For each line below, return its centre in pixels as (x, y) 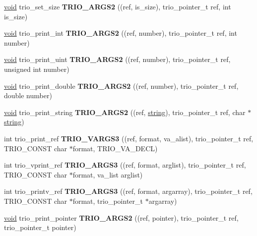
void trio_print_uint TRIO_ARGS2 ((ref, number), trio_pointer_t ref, (117, 59)
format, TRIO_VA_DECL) (115, 148)
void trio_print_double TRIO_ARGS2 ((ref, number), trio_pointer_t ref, (121, 86)
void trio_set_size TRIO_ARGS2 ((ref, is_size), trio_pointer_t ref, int (118, 6)
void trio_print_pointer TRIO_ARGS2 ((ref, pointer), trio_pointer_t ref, (121, 217)
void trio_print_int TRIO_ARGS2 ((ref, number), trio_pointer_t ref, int (121, 33)
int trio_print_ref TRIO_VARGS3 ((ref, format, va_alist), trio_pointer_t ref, (129, 138)
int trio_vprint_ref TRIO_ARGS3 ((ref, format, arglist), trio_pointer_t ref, (125, 165)
